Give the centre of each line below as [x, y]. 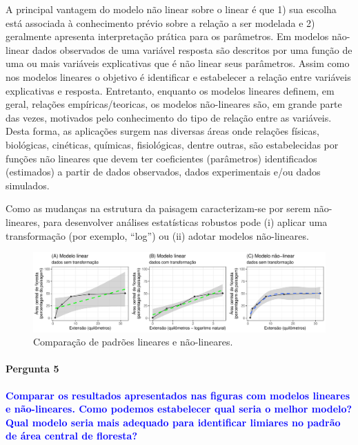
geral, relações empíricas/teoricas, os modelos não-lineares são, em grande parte [174, 104]
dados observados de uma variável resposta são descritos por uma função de [192, 49]
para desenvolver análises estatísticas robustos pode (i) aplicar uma [185, 221]
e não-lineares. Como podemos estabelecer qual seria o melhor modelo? [179, 409]
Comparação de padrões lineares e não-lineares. [133, 342]
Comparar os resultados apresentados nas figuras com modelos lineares [178, 395]
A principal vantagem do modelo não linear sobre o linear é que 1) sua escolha [171, 9]
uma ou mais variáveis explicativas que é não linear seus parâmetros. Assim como [178, 63]
